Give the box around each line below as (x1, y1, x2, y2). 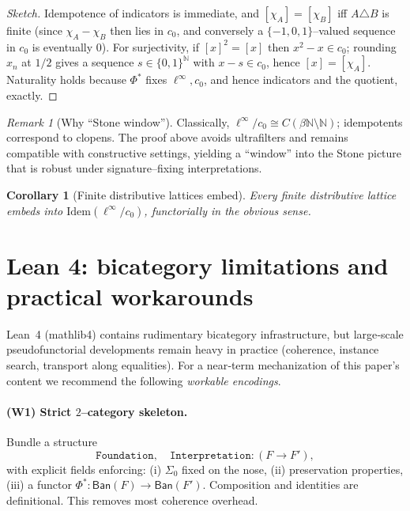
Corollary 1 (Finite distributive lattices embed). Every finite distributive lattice (6, 186, 397, 203)
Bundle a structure (6, 433, 98, 450)
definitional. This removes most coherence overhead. (6, 491, 258, 508)
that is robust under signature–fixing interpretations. (6, 160, 262, 176)
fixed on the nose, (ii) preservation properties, (182, 460, 404, 477)
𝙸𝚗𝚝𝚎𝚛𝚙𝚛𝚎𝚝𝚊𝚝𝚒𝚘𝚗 (169, 449, 251, 461)
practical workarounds (6, 279, 254, 312)
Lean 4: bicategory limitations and (6, 248, 389, 281)
